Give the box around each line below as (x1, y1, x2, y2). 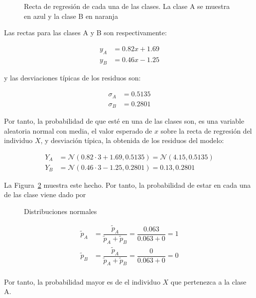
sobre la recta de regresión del (160, 125, 252, 136)
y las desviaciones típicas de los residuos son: (4, 73, 141, 83)
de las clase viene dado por (4, 189, 86, 200)
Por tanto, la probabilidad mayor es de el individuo (4, 276, 160, 287)
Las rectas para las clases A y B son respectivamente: (4, 27, 167, 38)
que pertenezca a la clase (170, 276, 247, 287)
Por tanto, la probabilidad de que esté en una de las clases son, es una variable (4, 116, 245, 126)
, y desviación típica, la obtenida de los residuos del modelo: (40, 135, 224, 146)
